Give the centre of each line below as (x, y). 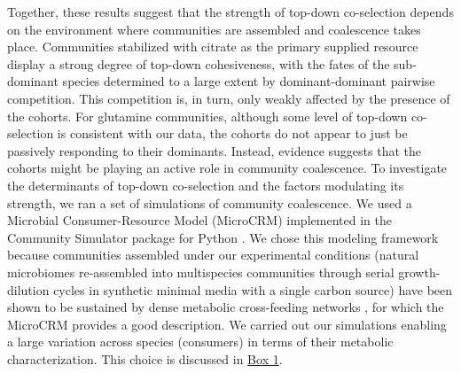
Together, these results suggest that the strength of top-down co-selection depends (230, 12)
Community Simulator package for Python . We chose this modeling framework (223, 237)
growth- (419, 272)
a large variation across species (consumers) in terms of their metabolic (200, 342)
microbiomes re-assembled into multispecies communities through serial (201, 272)
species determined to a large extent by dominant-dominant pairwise (249, 81)
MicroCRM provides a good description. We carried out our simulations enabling (227, 324)
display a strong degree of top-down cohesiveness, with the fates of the (199, 63)
